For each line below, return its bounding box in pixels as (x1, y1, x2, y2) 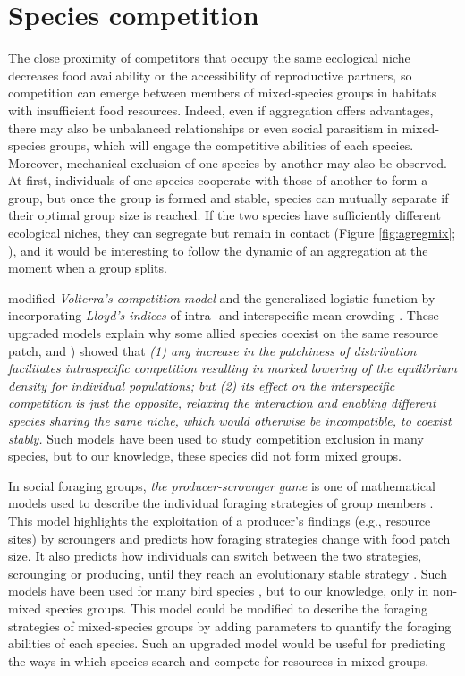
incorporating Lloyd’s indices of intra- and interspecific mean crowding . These (8, 306, 439, 325)
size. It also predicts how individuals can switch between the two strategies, (8, 546, 422, 565)
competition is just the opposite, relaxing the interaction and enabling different (8, 393, 436, 412)
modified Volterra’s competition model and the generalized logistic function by (8, 288, 435, 307)
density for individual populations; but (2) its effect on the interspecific (8, 376, 395, 394)
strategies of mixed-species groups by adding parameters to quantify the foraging (8, 616, 452, 635)
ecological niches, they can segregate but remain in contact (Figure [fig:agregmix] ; (8, 224, 456, 242)
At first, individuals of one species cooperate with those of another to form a (8, 171, 428, 190)
